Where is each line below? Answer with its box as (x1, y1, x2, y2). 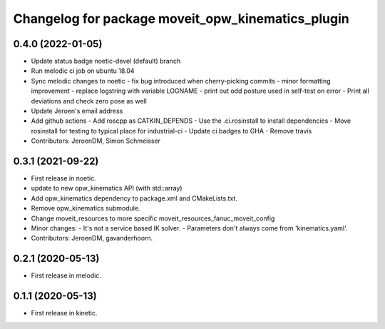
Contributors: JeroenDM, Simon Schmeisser (31, 136, 160, 146)
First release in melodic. (31, 271, 101, 280)
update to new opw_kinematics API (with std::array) (31, 184, 183, 193)
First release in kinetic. (31, 309, 98, 318)
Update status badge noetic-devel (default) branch (31, 57, 181, 66)
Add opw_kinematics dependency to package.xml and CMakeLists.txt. (31, 193, 238, 203)
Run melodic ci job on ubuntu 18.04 (31, 66, 135, 75)
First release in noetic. (31, 174, 96, 183)
